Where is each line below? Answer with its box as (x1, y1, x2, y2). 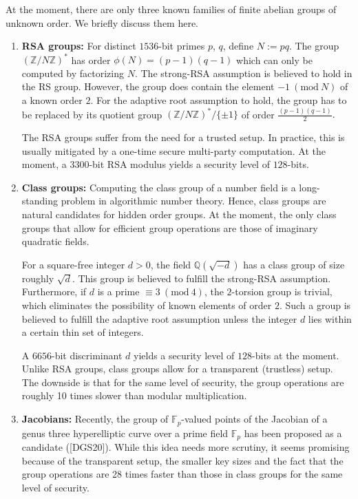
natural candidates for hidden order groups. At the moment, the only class (21, 206, 337, 221)
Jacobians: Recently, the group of (21, 412, 169, 426)
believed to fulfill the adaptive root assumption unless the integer (21, 311, 297, 326)
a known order (21, 93, 83, 107)
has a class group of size (243, 257, 345, 271)
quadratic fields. (21, 234, 89, 248)
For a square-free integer (21, 257, 125, 271)
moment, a (21, 157, 67, 171)
